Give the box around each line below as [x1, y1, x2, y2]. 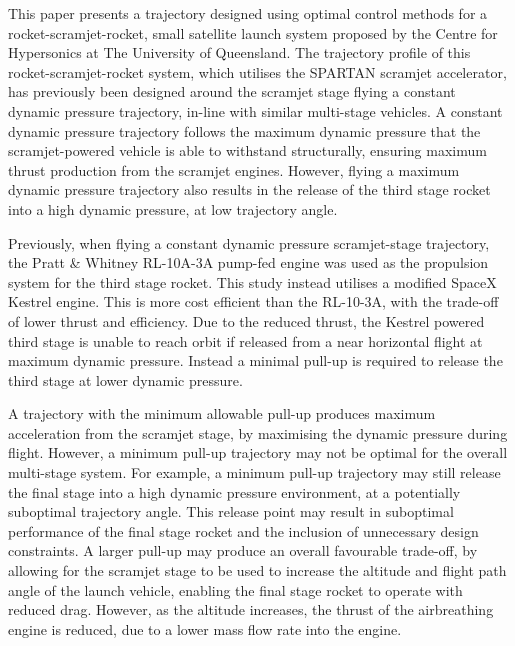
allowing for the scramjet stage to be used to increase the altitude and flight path [8, 560, 507, 581]
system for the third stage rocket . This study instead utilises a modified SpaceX [8, 271, 497, 292]
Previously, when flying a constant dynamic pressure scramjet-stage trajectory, [8, 232, 490, 253]
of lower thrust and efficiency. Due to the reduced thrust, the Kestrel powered [8, 310, 485, 331]
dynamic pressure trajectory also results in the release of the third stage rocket [8, 179, 491, 200]
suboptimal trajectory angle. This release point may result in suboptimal [8, 501, 454, 522]
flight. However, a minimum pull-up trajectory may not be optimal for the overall [8, 442, 508, 463]
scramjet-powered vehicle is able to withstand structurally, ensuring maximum [8, 140, 487, 161]
